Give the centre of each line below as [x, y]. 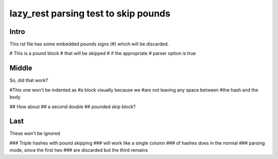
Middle [21, 68]
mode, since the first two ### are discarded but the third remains [79, 150]
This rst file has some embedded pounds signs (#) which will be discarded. [89, 44]
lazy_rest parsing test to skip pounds [90, 13]
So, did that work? [29, 80]
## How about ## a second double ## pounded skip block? [73, 107]
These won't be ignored [35, 133]
